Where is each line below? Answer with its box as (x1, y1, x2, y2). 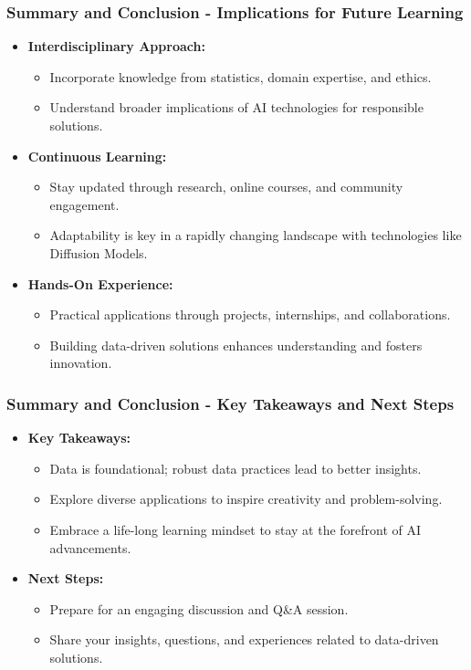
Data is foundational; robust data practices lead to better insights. (49, 458, 422, 477)
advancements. (49, 538, 131, 557)
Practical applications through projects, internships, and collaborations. (49, 305, 451, 324)
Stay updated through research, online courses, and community (49, 177, 403, 196)
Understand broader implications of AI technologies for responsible (49, 98, 424, 117)
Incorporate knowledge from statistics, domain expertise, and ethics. (49, 67, 432, 86)
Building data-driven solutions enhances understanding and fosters (49, 335, 423, 354)
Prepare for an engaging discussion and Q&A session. (49, 599, 349, 618)
